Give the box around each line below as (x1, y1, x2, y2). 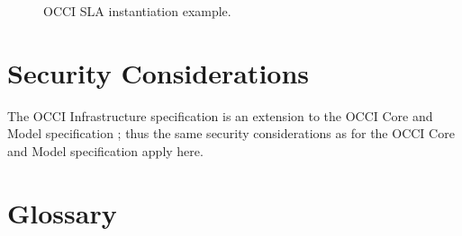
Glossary (7, 194, 117, 231)
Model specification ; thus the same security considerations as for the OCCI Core (7, 124, 455, 143)
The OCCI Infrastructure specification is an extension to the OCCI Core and (7, 106, 433, 125)
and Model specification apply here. (7, 141, 204, 160)
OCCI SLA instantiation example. (43, 2, 231, 20)
